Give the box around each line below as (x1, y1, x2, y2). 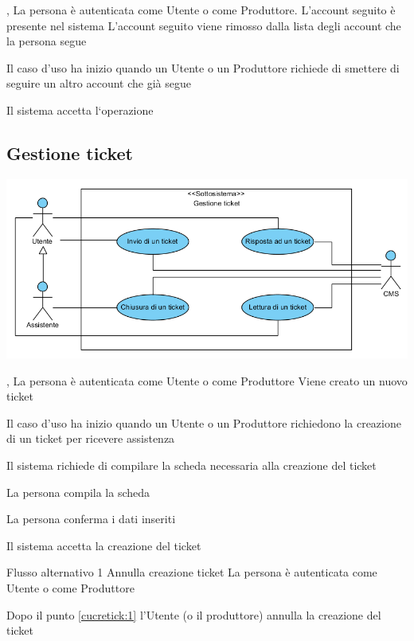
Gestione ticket (6, 140, 133, 165)
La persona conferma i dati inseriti (6, 510, 176, 527)
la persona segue (6, 33, 87, 49)
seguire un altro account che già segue (6, 75, 191, 92)
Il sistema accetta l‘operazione (6, 101, 154, 118)
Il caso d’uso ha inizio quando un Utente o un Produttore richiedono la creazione (6, 414, 401, 431)
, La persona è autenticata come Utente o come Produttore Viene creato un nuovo (6, 372, 408, 389)
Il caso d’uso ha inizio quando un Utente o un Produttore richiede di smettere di (6, 59, 400, 76)
